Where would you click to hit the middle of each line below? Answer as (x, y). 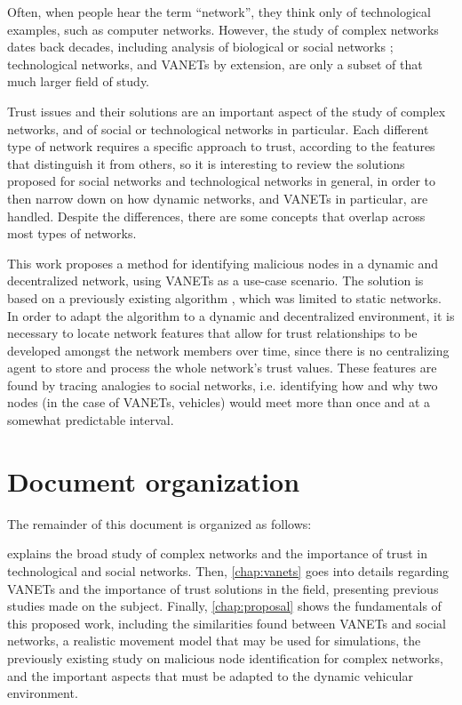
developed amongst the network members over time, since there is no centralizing (228, 350)
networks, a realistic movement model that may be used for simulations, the (214, 641)
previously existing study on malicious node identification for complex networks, (225, 657)
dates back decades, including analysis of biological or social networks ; (200, 47)
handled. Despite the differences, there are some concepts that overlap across (216, 216)
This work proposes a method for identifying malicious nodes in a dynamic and (223, 263)
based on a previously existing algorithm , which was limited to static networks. (225, 297)
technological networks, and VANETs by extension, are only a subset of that (215, 64)
